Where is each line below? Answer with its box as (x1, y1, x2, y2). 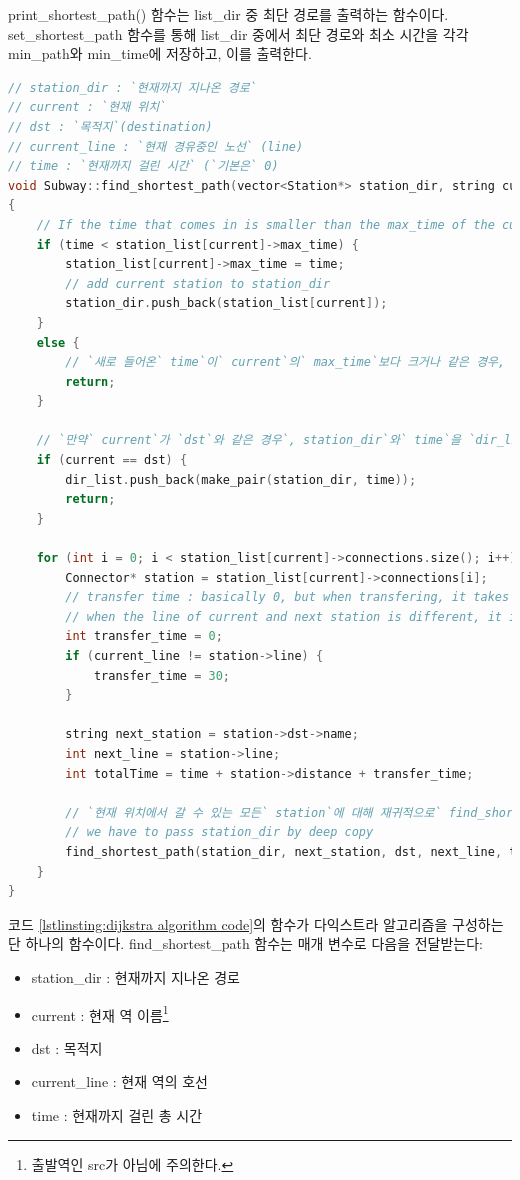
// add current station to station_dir (65, 276, 331, 291)
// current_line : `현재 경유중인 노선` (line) (8, 139, 304, 154)
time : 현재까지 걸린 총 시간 (31, 1104, 203, 1125)
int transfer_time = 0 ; (65, 629, 223, 644)
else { (36, 335, 80, 350)
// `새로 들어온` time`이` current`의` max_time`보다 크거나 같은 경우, (65, 355, 506, 370)
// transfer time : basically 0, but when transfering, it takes (65, 590, 510, 605)
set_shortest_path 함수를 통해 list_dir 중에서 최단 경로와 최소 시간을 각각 (8, 23, 469, 44)
